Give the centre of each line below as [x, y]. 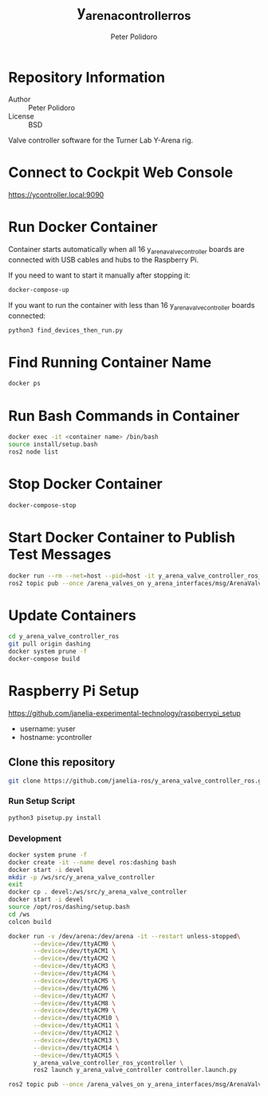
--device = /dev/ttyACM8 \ [74, 1003]
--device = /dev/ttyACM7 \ [74, 996]
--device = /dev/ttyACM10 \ [76, 1018]
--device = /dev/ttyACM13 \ [76, 1040]
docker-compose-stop [43, 505]
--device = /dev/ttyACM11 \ [76, 1026]
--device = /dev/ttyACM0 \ [74, 944]
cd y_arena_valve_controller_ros [64, 637]
